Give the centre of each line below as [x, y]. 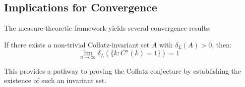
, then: [222, 44]
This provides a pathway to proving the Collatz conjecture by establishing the [122, 70]
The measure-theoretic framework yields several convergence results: [108, 28]
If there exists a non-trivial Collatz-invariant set [77, 44]
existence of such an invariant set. [55, 80]
